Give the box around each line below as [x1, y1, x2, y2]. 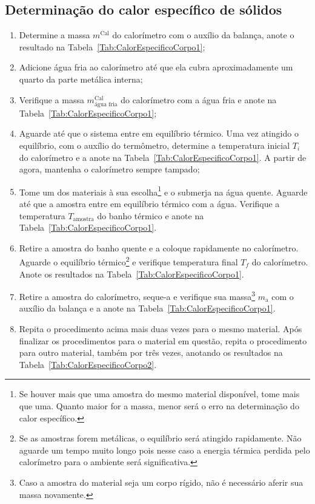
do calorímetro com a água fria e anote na [121, 93, 277, 106]
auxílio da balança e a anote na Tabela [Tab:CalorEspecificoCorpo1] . [19, 302, 276, 315]
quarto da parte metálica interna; [19, 72, 143, 85]
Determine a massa [19, 29, 90, 41]
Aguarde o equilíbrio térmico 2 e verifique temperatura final [19, 254, 238, 268]
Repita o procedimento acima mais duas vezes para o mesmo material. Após [19, 322, 302, 335]
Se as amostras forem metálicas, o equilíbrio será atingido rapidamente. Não [19, 432, 302, 444]
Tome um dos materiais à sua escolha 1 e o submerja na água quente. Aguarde [19, 183, 308, 198]
